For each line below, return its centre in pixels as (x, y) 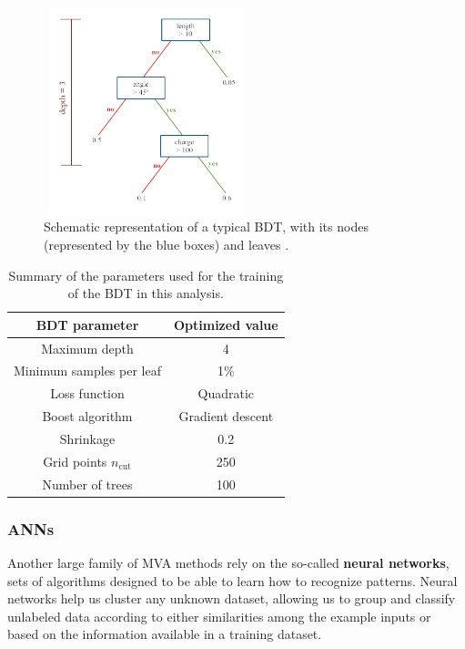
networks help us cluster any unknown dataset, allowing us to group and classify (232, 598)
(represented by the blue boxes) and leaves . (167, 244)
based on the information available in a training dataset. (165, 634)
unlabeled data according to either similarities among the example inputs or (219, 616)
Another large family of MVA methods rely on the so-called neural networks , (228, 562)
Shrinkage (87, 438)
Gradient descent (226, 416)
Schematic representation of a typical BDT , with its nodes (206, 227)
